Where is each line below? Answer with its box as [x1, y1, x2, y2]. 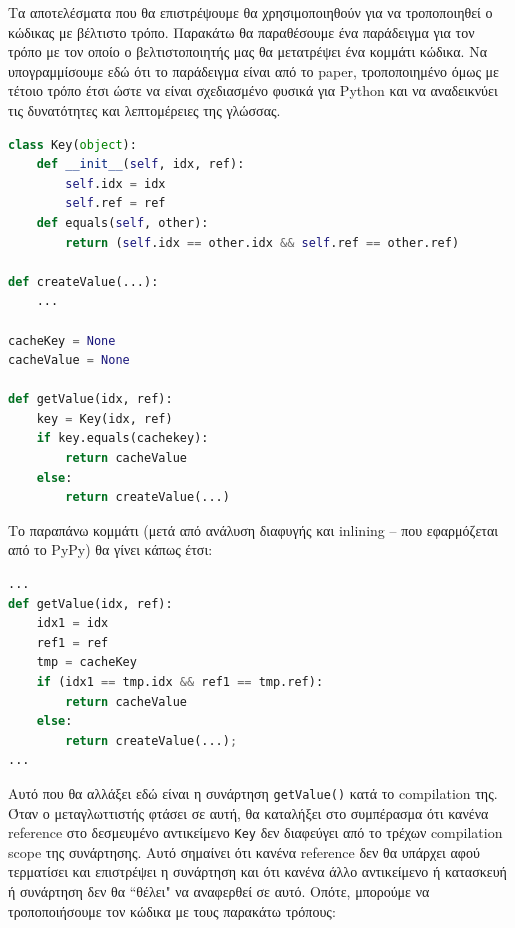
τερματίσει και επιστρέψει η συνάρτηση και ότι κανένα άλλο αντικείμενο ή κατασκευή [8, 861, 507, 882]
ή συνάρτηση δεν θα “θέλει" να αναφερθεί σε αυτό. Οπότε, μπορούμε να [8, 881, 430, 902]
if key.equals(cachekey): [36, 431, 209, 446]
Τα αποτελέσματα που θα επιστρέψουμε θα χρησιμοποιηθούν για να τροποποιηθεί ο [8, 2, 493, 22]
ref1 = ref [36, 635, 109, 650]
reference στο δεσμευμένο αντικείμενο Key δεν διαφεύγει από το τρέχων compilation [8, 822, 503, 843]
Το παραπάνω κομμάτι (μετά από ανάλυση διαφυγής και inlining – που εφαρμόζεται [8, 519, 498, 540]
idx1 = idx [36, 616, 109, 631]
